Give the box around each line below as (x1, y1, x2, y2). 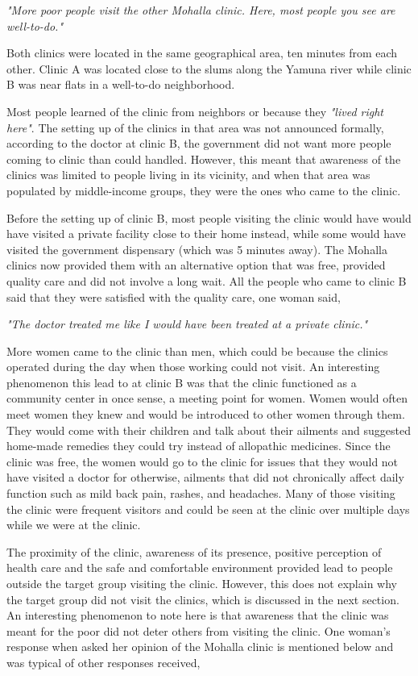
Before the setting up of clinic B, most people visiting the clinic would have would (6, 209, 412, 226)
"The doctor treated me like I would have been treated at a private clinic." (6, 315, 368, 332)
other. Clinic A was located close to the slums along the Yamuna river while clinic (6, 60, 412, 77)
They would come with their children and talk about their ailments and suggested (6, 421, 412, 438)
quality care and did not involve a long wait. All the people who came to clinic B (6, 272, 407, 289)
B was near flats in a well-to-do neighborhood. (6, 76, 235, 93)
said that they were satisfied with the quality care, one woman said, (6, 288, 341, 305)
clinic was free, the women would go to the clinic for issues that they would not (6, 453, 399, 469)
